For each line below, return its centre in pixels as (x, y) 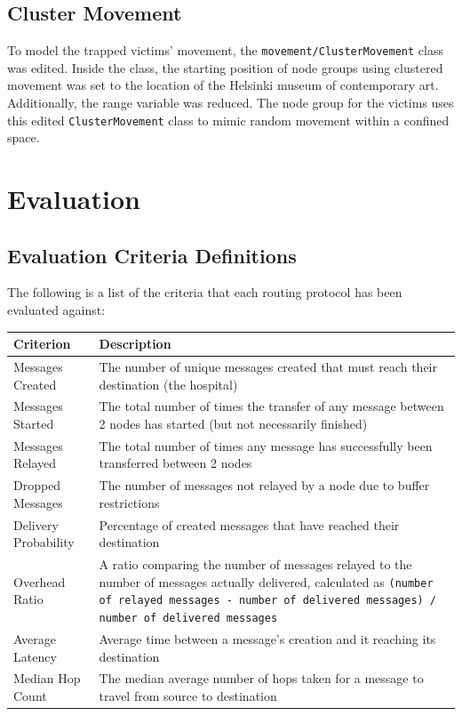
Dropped (37, 485)
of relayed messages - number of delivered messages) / (268, 601)
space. (24, 137)
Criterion (42, 344)
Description (135, 344)
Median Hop (47, 678)
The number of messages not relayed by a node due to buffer (264, 485)
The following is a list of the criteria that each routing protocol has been (205, 292)
